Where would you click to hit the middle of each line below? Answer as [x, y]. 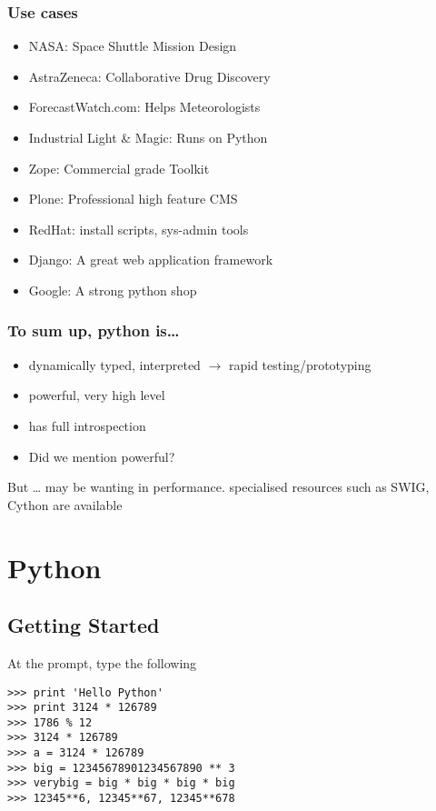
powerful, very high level [97, 395]
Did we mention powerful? [102, 456]
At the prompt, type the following [102, 662]
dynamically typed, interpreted [114, 364]
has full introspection [87, 425]
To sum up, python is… [94, 330]
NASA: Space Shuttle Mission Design [133, 46]
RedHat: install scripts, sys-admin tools [139, 229]
